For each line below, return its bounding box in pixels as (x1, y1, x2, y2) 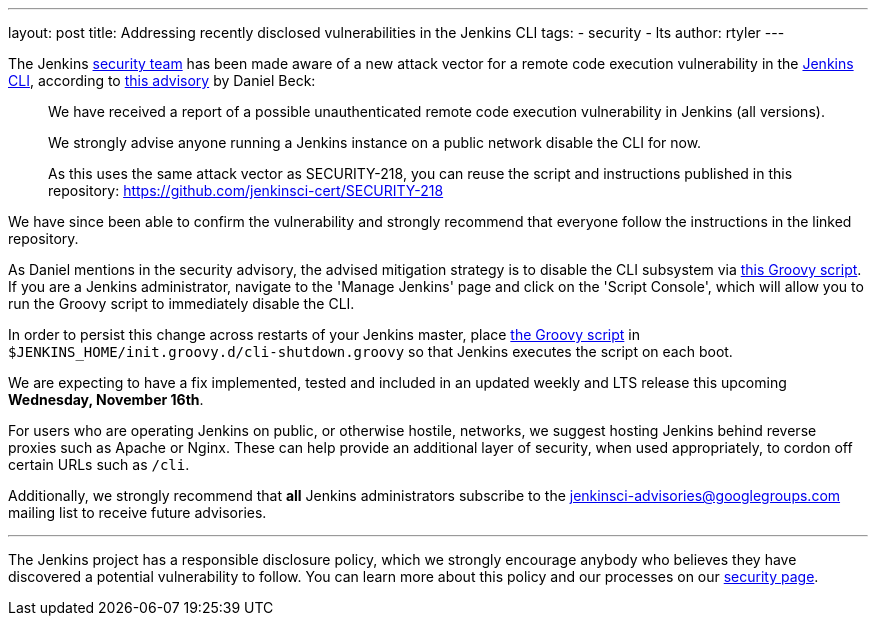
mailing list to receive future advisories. (8, 504, 267, 521)
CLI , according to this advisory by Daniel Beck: (8, 72, 316, 89)
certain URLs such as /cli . (8, 456, 190, 473)
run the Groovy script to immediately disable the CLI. (8, 295, 355, 312)
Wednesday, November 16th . (8, 391, 204, 408)
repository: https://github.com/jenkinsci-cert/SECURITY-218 (48, 182, 444, 199)
